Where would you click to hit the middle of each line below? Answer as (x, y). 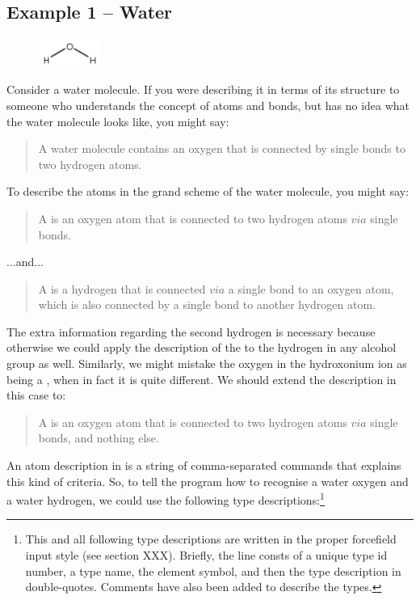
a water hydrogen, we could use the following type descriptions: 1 (166, 499)
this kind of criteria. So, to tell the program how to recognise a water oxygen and (208, 481)
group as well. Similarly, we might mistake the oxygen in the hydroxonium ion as (207, 363)
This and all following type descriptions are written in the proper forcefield (211, 539)
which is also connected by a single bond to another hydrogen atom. (207, 304)
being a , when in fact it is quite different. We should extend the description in (202, 379)
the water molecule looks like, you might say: (118, 121)
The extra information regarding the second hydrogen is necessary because (191, 331)
